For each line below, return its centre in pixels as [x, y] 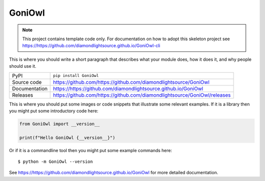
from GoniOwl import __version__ [60, 124]
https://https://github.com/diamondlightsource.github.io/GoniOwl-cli [91, 46]
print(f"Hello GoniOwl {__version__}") [67, 138]
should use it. [23, 66]
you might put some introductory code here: [54, 111]
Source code [27, 82]
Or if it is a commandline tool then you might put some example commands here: [91, 150]
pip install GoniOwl [76, 76]
